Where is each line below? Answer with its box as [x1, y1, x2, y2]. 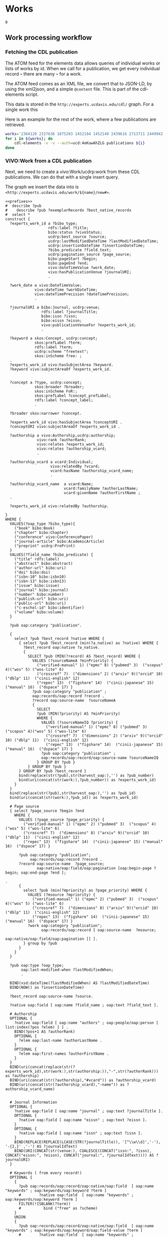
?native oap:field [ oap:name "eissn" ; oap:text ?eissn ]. [18, 1117, 147, 1123]
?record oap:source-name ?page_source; [18, 862, 105, 867]
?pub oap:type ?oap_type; [10, 963, 64, 968]
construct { [5, 217, 30, 222]
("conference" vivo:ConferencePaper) [14, 534, 94, 540]
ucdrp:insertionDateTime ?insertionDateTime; [48, 243, 145, 248]
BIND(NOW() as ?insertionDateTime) [10, 985, 85, 990]
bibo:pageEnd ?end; [48, 261, 89, 266]
